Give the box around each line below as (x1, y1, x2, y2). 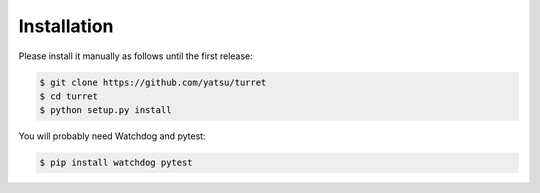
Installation (18, 15, 114, 37)
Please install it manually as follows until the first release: (18, 50, 254, 62)
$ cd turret (39, 90, 99, 102)
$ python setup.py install (39, 105, 172, 116)
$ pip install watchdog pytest (39, 157, 194, 169)
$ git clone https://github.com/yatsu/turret (39, 76, 267, 88)
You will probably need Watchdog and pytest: (18, 130, 206, 142)
